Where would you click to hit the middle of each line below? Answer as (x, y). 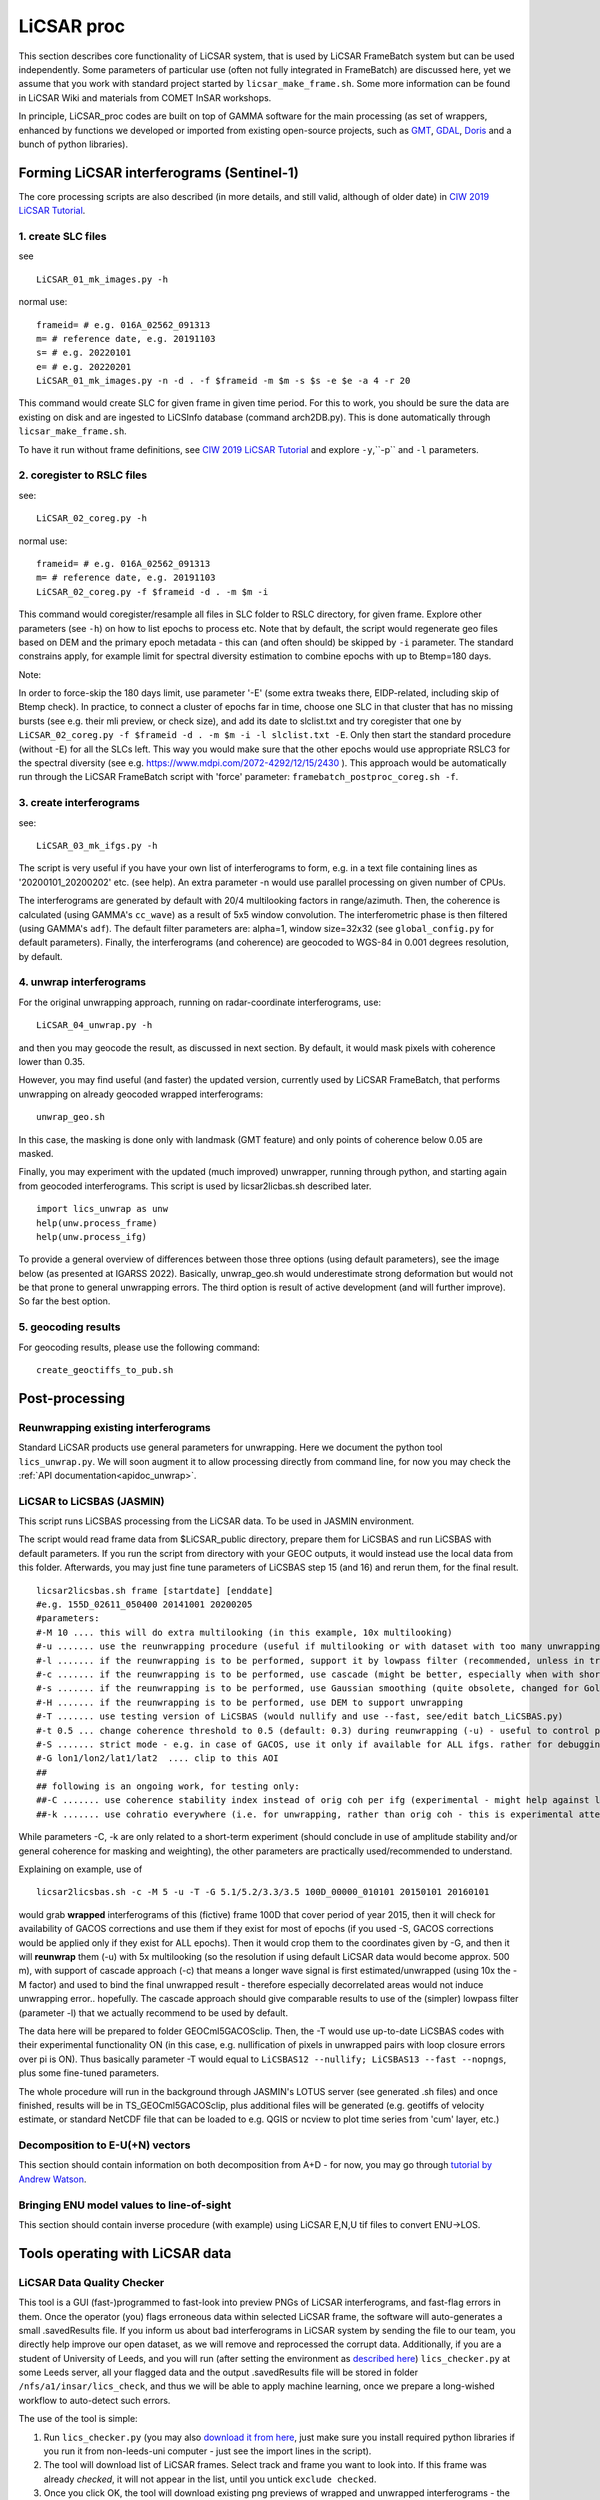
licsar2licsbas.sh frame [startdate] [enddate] (155, 1590)
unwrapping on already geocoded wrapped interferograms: (141, 1094)
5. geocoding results (69, 1327)
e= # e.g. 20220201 (84, 366)
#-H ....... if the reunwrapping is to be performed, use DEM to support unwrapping (250, 1702)
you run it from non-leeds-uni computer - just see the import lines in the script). (207, 2451)
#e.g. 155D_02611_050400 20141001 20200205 (144, 1604)
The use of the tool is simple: (78, 2419)
